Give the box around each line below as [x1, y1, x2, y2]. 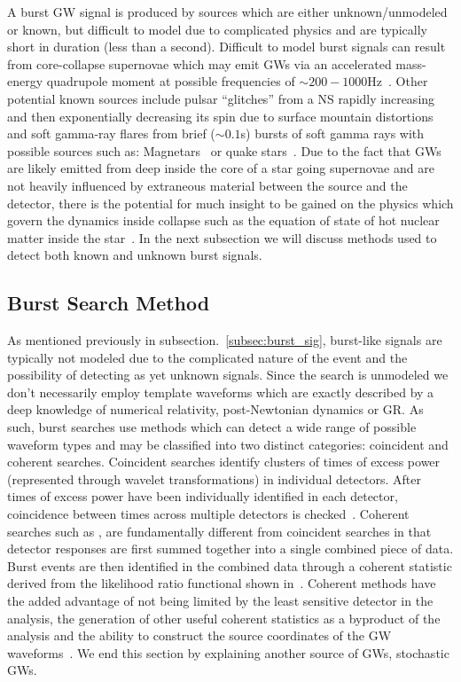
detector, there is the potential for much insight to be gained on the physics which [7, 193, 454, 212]
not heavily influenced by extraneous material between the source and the [7, 176, 408, 194]
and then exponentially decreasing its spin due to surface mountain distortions [7, 106, 434, 125]
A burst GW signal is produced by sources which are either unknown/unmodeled [7, 3, 448, 20]
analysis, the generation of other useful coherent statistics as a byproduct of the [7, 608, 441, 627]
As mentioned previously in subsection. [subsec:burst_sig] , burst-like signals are [7, 331, 442, 349]
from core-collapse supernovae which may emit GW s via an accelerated [7, 54, 392, 73]
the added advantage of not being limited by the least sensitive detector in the [7, 592, 434, 610]
